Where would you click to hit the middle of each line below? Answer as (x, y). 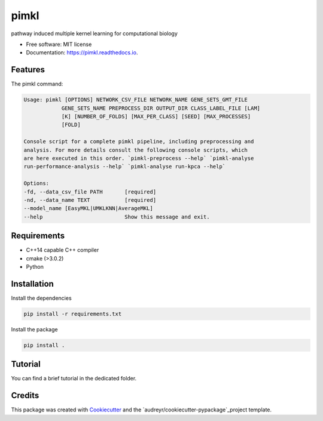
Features (28, 70)
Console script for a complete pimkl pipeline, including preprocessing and (139, 142)
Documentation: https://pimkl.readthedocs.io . (82, 53)
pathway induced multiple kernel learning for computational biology (94, 33)
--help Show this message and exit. (117, 217)
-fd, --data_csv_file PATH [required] (90, 192)
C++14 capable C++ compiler (63, 250)
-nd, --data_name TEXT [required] (90, 200)
